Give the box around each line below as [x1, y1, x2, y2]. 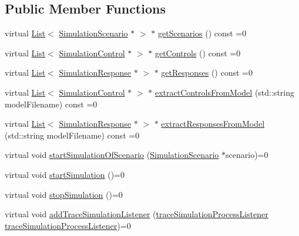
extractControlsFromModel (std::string [154, 86, 294, 98]
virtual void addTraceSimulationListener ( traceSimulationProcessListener [5, 208, 268, 220]
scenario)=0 [226, 149, 268, 161]
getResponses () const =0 [161, 66, 253, 79]
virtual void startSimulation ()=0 [5, 168, 125, 180]
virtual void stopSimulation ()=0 [5, 188, 123, 200]
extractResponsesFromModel [161, 117, 265, 130]
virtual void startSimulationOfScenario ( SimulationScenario [5, 149, 219, 161]
